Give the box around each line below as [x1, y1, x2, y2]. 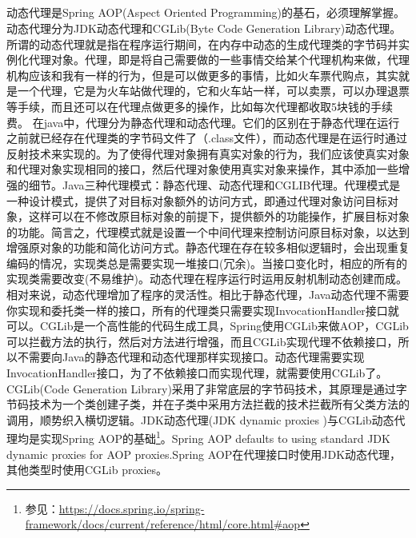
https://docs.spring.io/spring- [58, 500, 205, 516]
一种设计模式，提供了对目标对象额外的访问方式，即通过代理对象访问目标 [6, 192, 387, 209]
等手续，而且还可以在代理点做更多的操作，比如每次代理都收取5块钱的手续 [6, 98, 393, 114]
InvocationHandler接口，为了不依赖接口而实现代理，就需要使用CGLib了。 [6, 365, 388, 381]
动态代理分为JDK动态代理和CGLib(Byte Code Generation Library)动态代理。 [6, 19, 402, 36]
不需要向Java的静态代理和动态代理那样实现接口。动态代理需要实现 [17, 349, 365, 365]
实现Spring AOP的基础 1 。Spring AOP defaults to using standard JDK [39, 428, 390, 447]
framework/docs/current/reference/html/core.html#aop [25, 516, 301, 532]
